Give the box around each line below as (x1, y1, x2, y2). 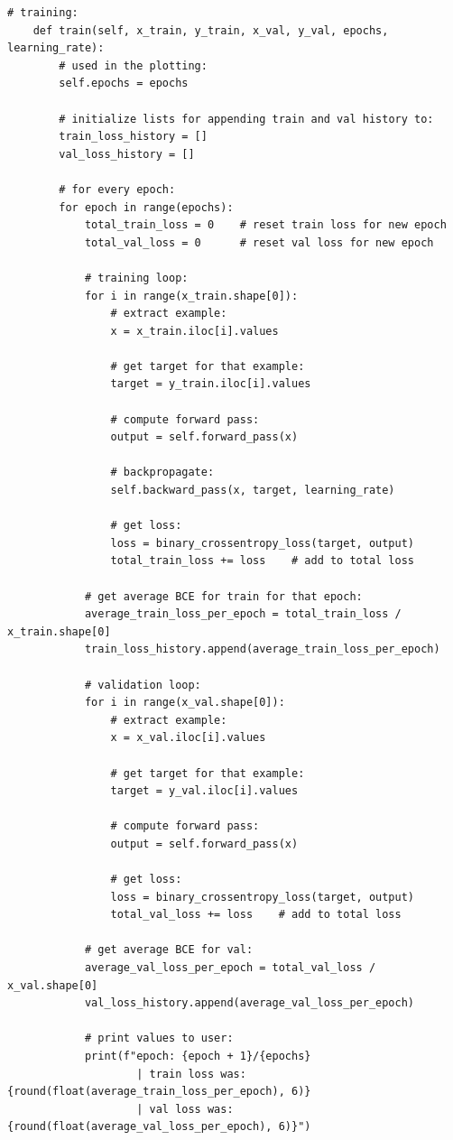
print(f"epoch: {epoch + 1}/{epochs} (84, 1050, 311, 1063)
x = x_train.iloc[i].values (110, 324, 279, 338)
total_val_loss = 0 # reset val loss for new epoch (84, 236, 434, 249)
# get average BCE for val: (84, 943, 254, 957)
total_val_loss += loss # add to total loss (110, 908, 402, 922)
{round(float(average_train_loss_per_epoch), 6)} (7, 1085, 311, 1098)
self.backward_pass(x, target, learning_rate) (110, 484, 395, 497)
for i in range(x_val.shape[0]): (84, 696, 285, 709)
